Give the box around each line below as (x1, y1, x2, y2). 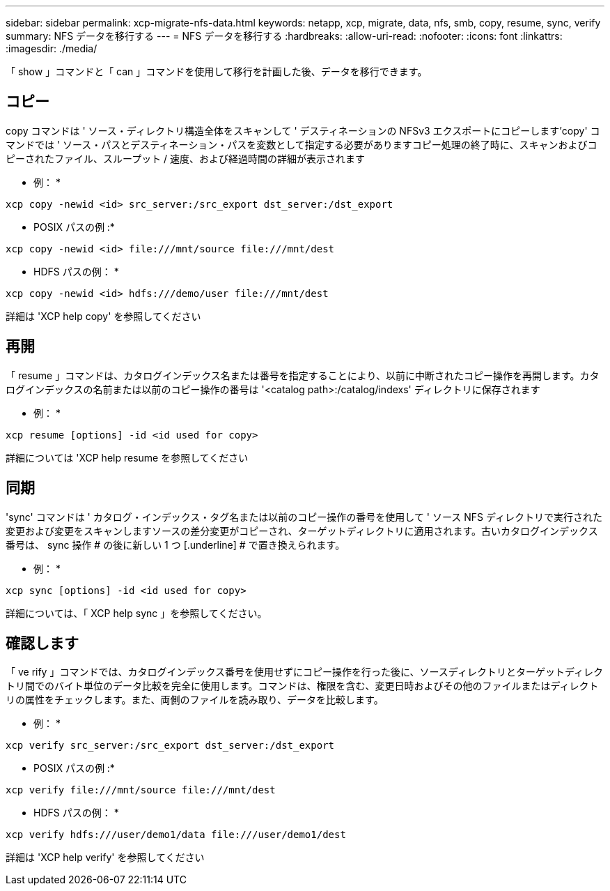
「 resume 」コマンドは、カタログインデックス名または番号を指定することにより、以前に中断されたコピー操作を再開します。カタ (6, 369, 600, 381)
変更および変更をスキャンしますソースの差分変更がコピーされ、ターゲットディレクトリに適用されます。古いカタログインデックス (6, 524, 598, 537)
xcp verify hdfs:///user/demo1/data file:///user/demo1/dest (6, 829, 346, 841)
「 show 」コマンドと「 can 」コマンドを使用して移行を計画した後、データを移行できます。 (6, 66, 428, 77)
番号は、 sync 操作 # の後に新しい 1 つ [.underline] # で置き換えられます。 (6, 538, 345, 551)
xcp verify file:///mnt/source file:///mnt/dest (6, 784, 276, 796)
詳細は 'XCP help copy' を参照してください (6, 310, 201, 322)
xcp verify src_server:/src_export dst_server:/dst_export (6, 740, 335, 752)
